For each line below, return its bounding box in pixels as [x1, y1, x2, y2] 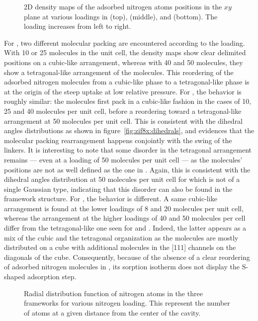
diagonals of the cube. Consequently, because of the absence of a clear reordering [4, 251, 250, 262]
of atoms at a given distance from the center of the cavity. [24, 307, 201, 318]
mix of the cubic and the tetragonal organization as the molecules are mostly [4, 232, 239, 242]
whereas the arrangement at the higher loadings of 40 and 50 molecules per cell [4, 213, 246, 223]
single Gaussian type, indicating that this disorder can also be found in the [4, 183, 233, 194]
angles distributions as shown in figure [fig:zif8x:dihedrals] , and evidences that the [4, 125, 255, 136]
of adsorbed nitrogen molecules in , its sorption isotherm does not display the [4, 261, 240, 272]
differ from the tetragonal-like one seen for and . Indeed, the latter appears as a [4, 223, 246, 233]
